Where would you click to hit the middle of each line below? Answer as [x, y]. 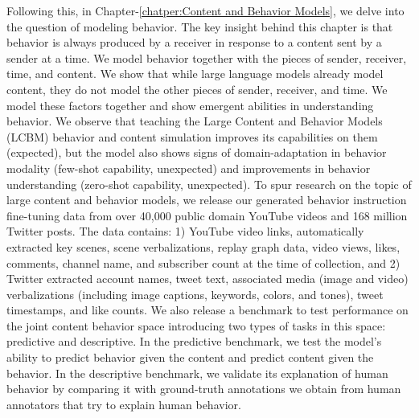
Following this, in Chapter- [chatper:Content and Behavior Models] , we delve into [205, 10]
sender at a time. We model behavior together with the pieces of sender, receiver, [207, 57]
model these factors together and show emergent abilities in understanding [190, 105]
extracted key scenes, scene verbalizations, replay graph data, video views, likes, [203, 246]
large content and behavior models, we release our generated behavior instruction [207, 200]
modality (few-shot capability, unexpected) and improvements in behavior [189, 168]
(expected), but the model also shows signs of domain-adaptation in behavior [197, 152]
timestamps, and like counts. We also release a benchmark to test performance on [207, 310]
